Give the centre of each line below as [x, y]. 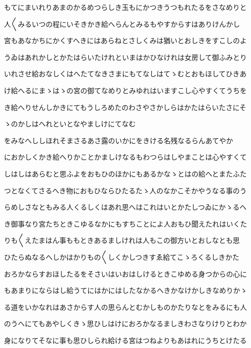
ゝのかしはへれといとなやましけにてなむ [70, 124]
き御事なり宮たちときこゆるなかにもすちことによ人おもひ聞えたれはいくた [125, 223]
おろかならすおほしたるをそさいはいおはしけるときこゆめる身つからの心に [125, 273]
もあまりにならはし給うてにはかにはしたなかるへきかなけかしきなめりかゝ [125, 290]
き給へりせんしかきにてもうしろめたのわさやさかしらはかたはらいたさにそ [125, 107]
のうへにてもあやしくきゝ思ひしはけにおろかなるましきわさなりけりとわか [125, 323]
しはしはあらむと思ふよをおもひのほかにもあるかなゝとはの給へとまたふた [125, 173]
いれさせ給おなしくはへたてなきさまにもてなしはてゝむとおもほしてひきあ [125, 74]
